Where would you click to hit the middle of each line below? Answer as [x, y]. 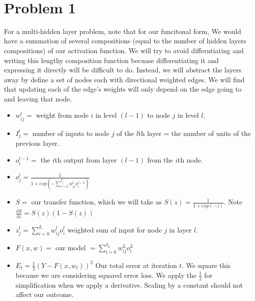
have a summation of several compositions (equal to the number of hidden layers [125, 41]
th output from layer [86, 159]
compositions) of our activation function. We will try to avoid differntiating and [124, 50]
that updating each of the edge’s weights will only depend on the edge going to [123, 89]
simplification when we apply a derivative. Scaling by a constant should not [129, 284]
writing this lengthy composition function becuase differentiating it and [112, 60]
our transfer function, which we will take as [97, 202]
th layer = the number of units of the [195, 133]
